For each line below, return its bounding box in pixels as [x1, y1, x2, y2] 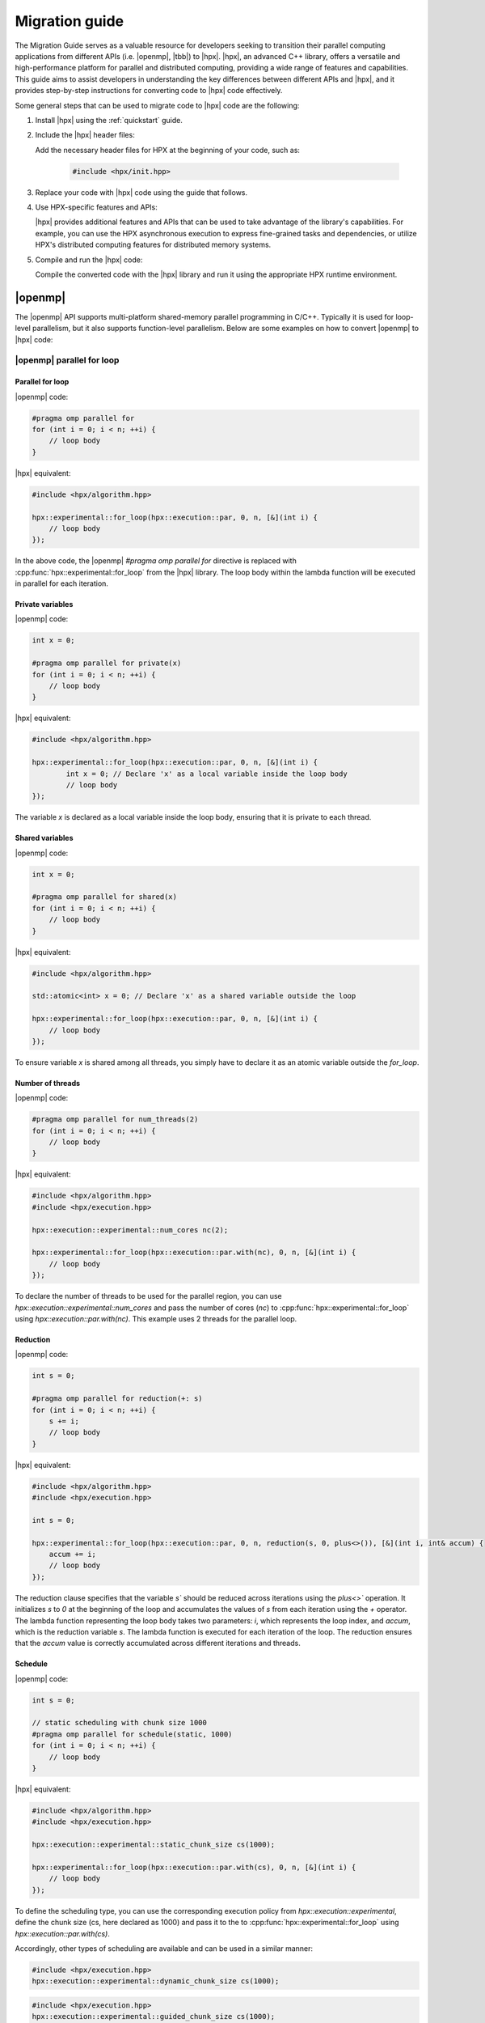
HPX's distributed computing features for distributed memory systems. [35, 240, 272, 250]
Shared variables [15, 833, 74, 843]
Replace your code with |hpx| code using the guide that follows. [35, 187, 248, 197]
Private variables [15, 600, 74, 609]
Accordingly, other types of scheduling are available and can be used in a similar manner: [15, 1943, 314, 1953]
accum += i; [48, 1550, 97, 1559]
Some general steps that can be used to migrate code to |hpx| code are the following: [15, 100, 300, 110]
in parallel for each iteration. [15, 579, 109, 588]
